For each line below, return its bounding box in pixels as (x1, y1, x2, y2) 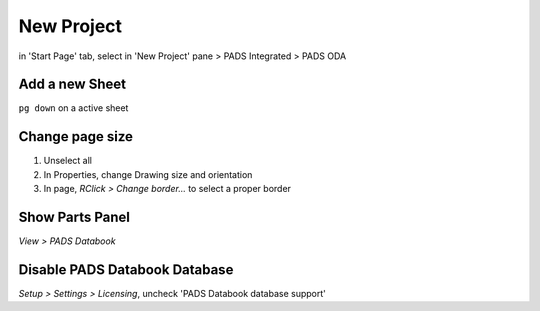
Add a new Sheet (18, 76, 127, 93)
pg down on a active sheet (18, 102, 129, 114)
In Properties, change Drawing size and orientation (43, 168, 253, 180)
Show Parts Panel (18, 208, 130, 225)
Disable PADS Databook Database (18, 261, 234, 278)
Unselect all (43, 155, 92, 167)
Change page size (18, 128, 134, 145)
